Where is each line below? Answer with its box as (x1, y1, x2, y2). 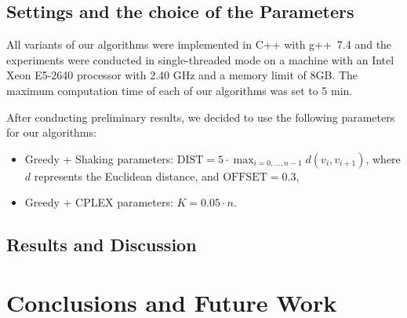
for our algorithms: (6, 124, 96, 141)
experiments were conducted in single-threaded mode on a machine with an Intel (6, 51, 394, 68)
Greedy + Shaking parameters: (24, 150, 174, 166)
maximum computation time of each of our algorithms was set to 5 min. (6, 82, 353, 98)
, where (365, 150, 401, 166)
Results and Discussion (6, 232, 197, 257)
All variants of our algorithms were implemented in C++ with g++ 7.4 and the (6, 36, 392, 53)
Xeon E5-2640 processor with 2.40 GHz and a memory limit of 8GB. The (6, 67, 358, 83)
